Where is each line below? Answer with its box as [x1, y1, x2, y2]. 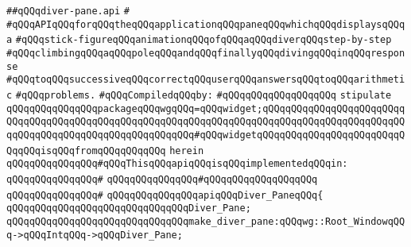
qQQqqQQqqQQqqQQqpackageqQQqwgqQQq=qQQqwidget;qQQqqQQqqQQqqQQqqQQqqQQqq [6, 102, 405, 114]
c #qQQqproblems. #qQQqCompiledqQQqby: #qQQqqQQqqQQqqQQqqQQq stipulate [6, 89, 392, 101]
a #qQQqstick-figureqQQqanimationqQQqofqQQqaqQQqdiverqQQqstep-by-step [6, 34, 392, 46]
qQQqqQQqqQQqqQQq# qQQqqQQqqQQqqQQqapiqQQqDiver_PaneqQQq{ [6, 189, 324, 201]
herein [169, 145, 204, 156]
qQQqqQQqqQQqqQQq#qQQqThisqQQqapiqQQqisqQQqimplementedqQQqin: [6, 158, 348, 170]
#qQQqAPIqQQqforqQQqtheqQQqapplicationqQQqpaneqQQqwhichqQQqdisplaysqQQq [6, 18, 405, 30]
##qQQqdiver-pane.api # [6, 6, 130, 17]
